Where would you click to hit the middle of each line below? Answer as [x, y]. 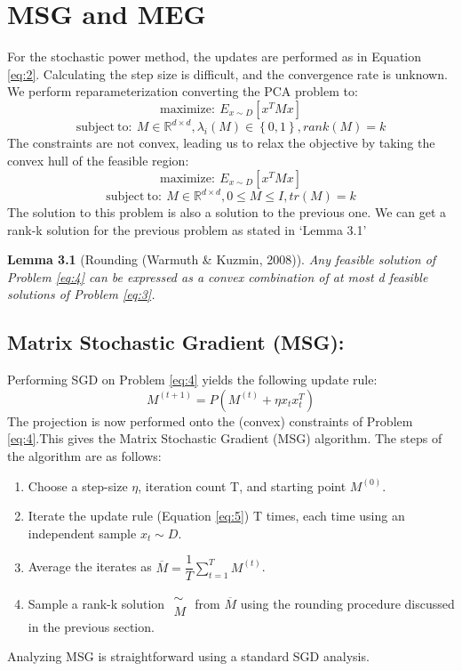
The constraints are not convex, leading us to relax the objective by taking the [221, 143]
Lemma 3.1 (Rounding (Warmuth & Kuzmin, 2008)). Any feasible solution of [222, 259]
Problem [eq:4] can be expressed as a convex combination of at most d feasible [218, 276]
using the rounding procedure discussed [347, 604]
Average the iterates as [90, 566]
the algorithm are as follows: [84, 456]
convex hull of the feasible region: [98, 160]
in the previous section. [91, 626]
